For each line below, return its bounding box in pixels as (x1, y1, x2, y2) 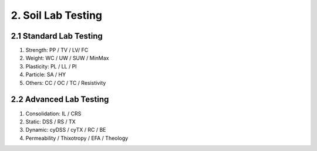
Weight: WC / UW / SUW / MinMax (25, 54, 109, 61)
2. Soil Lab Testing (11, 9, 103, 22)
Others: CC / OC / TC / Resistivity (25, 79, 106, 86)
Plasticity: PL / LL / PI (25, 63, 77, 70)
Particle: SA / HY (25, 71, 66, 78)
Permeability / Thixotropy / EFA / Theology (25, 135, 129, 142)
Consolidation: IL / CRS (25, 110, 82, 117)
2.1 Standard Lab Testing (11, 31, 103, 41)
